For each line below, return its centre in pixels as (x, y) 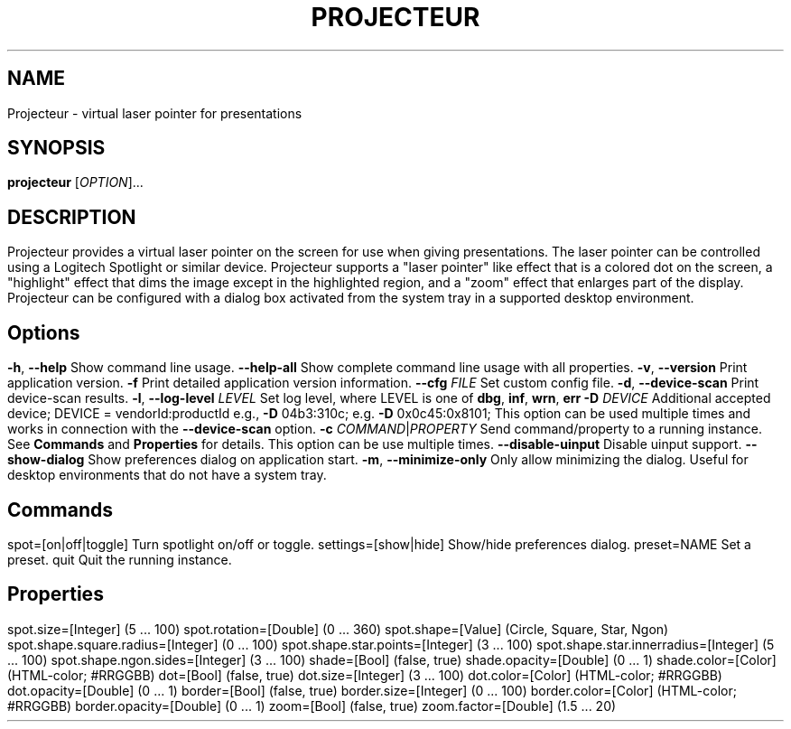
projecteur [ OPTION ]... (75, 182)
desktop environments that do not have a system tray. (167, 475)
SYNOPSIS (56, 148)
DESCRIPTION (72, 217)
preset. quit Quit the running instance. (120, 559)
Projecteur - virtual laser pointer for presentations (155, 113)
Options (44, 332)
